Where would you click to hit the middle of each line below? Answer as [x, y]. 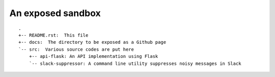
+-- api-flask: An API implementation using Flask [93, 56]
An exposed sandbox [55, 13]
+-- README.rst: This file [53, 35]
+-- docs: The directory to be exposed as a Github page [92, 42]
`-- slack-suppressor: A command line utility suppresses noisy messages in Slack [135, 63]
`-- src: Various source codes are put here [76, 49]
